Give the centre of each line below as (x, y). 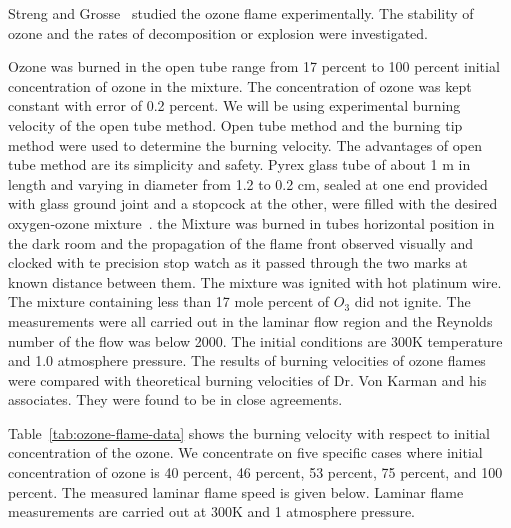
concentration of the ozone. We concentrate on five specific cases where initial (245, 452)
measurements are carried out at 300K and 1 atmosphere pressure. (212, 511)
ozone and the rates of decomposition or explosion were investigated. (218, 32)
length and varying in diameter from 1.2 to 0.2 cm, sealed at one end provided (248, 183)
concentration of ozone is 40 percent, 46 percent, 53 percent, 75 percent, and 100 (255, 472)
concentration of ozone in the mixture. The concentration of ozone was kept (240, 85)
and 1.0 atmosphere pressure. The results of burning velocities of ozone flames (247, 360)
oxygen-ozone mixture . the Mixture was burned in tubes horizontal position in (251, 222)
